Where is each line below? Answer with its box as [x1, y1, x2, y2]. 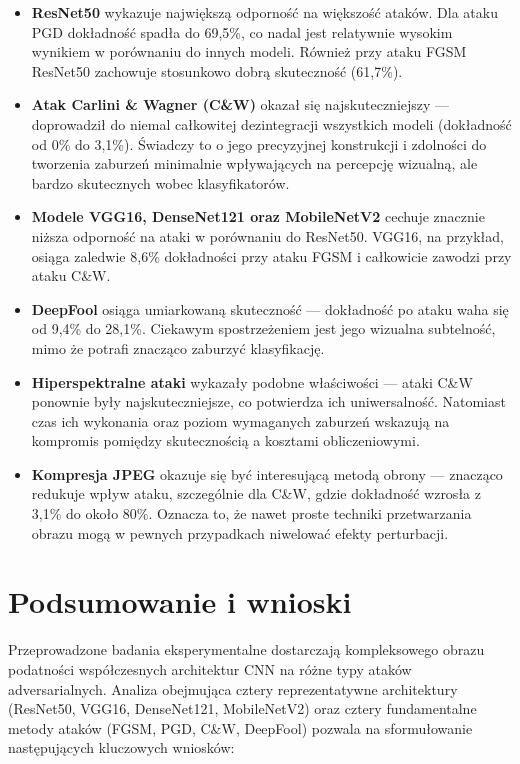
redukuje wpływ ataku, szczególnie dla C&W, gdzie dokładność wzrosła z [31, 483, 481, 504]
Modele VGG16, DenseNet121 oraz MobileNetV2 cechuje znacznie [31, 206, 485, 227]
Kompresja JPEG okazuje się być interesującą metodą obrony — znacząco [31, 463, 503, 484]
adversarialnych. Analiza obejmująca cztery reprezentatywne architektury [8, 678, 458, 699]
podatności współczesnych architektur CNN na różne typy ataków [8, 658, 412, 679]
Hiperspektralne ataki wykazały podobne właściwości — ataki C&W [31, 371, 473, 392]
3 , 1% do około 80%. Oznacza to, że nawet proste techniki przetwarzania [31, 503, 472, 524]
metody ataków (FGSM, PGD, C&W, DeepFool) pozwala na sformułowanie [8, 717, 473, 738]
